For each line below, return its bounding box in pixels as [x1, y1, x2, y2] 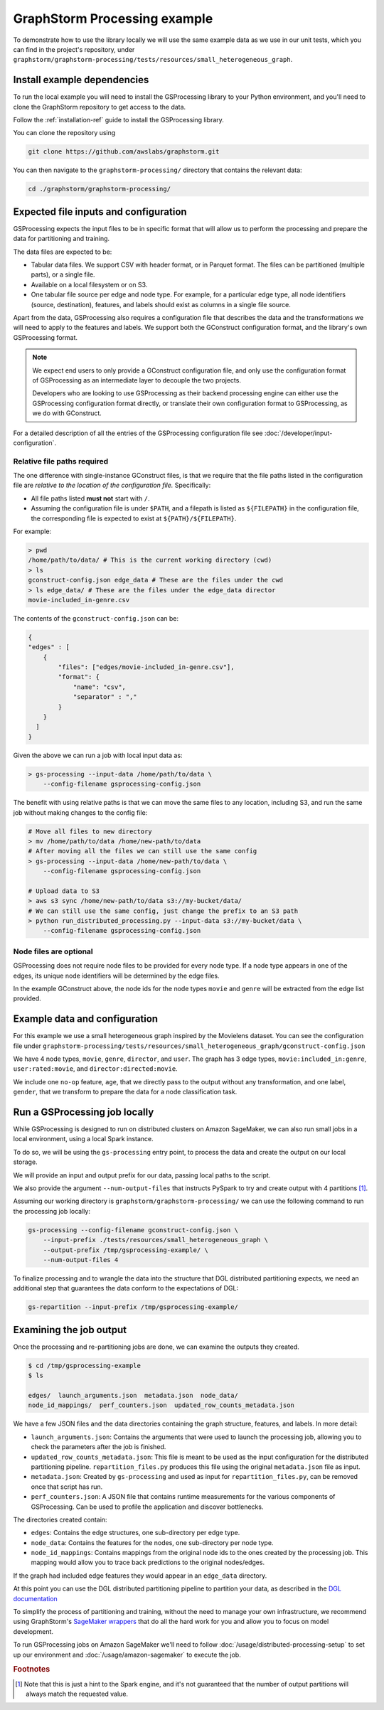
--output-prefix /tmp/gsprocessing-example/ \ [43, 1246, 209, 1254]
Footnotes [13, 1664, 50, 1674]
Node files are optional [13, 946, 94, 956]
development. [13, 1627, 53, 1635]
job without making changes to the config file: [13, 808, 148, 817]
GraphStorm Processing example [13, 11, 213, 26]
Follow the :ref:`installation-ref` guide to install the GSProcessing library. [13, 116, 224, 124]
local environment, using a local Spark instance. [13, 1135, 154, 1143]
